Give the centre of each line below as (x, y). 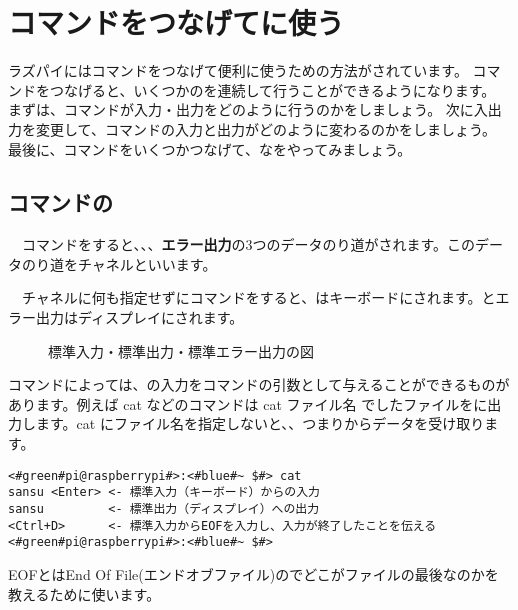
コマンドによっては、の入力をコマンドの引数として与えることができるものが (259, 384)
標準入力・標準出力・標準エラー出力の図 (181, 350)
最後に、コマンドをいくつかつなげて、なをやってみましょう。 (210, 148)
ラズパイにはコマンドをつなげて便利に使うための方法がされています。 (238, 70)
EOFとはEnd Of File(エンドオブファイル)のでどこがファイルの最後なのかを (253, 573)
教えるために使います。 (84, 593)
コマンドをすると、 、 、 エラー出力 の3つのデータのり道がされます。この (248, 244)
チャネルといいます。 (147, 263)
